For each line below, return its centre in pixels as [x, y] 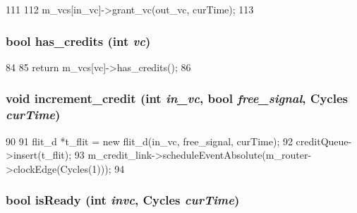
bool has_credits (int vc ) [78, 41]
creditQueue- [324, 141]
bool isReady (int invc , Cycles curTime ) [123, 200]
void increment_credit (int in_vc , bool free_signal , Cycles [177, 98]
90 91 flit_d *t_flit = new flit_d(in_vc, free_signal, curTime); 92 [149, 141]
